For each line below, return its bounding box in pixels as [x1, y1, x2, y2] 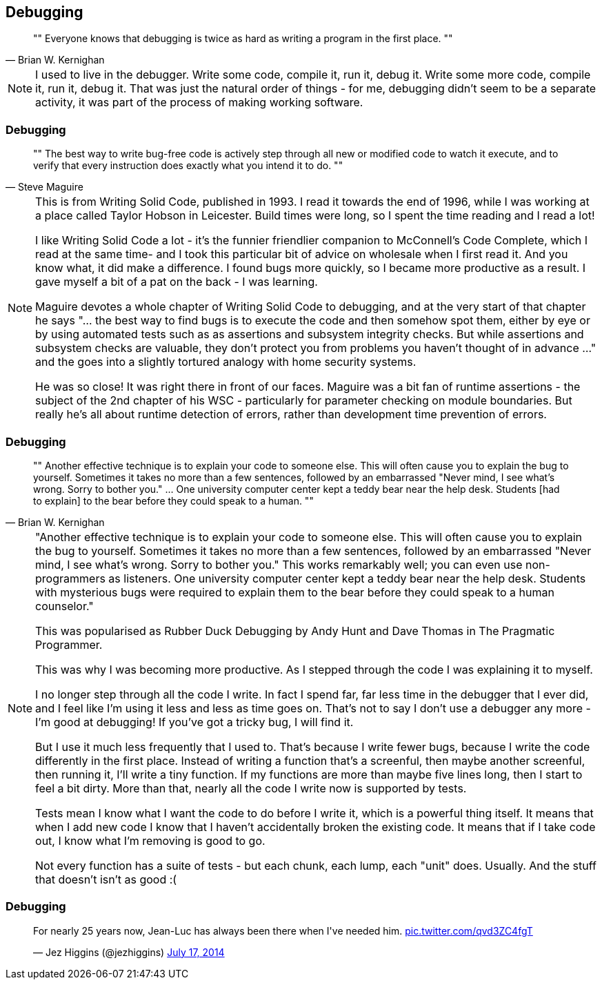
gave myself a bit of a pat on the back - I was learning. [35, 275, 318, 289]
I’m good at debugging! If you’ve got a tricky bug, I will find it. [35, 714, 354, 729]
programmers [35, 571, 106, 585]
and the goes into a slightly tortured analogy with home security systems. [35, 355, 417, 369]
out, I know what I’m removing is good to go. [35, 833, 265, 848]
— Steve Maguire [6, 181, 83, 193]
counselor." [35, 598, 94, 613]
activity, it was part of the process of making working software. [35, 95, 363, 110]
